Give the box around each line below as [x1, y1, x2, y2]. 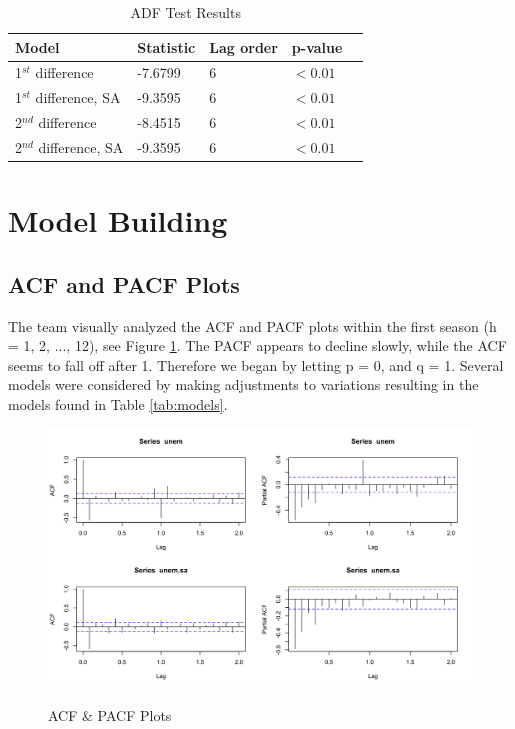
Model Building [8, 200, 228, 241]
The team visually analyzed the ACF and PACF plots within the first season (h [8, 315, 497, 336]
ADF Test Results [130, 2, 241, 22]
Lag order [209, 36, 278, 57]
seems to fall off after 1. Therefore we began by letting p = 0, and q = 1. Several [8, 354, 504, 375]
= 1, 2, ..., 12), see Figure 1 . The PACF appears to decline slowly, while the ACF [8, 335, 507, 356]
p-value [291, 36, 343, 57]
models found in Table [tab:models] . [8, 394, 228, 415]
